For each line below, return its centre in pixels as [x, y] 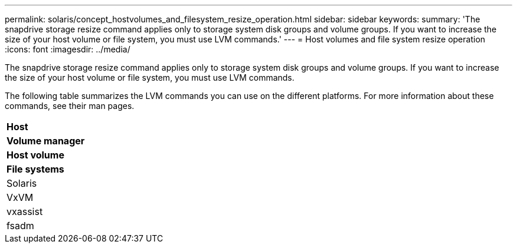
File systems [35, 169]
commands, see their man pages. [70, 106]
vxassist [25, 211]
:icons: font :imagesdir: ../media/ [68, 49]
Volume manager [46, 141]
